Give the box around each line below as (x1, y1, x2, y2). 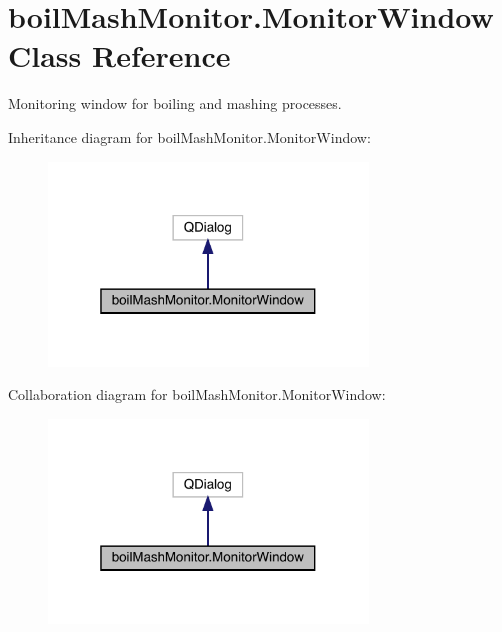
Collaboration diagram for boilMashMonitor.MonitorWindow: (8, 384, 386, 405)
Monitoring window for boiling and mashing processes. (8, 93, 342, 114)
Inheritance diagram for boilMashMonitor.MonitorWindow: (8, 126, 371, 147)
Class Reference (8, 35, 231, 76)
